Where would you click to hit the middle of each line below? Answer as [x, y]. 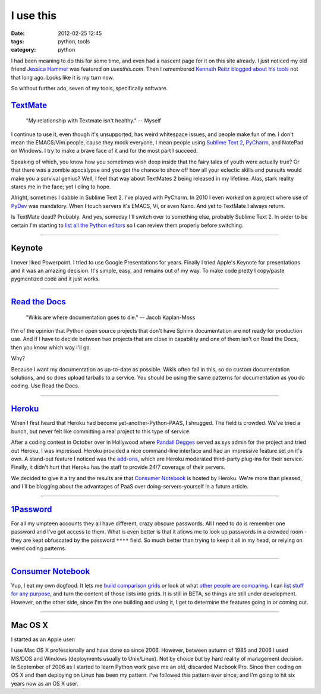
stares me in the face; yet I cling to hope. [61, 187]
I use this [34, 15]
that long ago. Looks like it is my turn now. [62, 77]
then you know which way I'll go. [51, 347]
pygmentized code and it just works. [56, 279]
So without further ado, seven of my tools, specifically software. [89, 88]
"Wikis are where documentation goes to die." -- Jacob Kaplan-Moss [111, 317]
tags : [18, 41]
